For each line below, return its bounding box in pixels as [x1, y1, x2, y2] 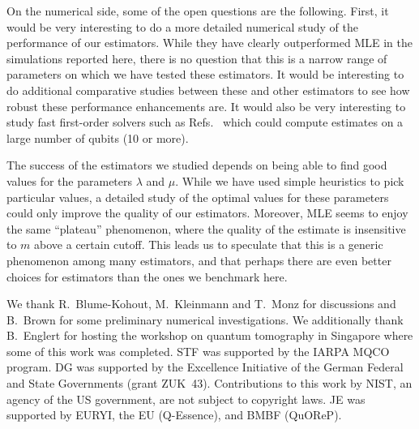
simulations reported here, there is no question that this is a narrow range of [6, 49, 387, 66]
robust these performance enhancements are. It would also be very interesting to [6, 97, 406, 114]
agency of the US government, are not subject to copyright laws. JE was [6, 390, 366, 407]
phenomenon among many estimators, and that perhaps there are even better [6, 251, 391, 268]
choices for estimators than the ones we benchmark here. [6, 268, 288, 285]
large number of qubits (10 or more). [6, 129, 189, 146]
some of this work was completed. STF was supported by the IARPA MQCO [6, 342, 390, 359]
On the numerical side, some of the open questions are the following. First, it [6, 2, 389, 19]
